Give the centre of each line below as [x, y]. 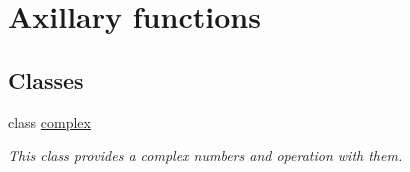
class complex [49, 121]
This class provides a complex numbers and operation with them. [205, 155]
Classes [46, 79]
